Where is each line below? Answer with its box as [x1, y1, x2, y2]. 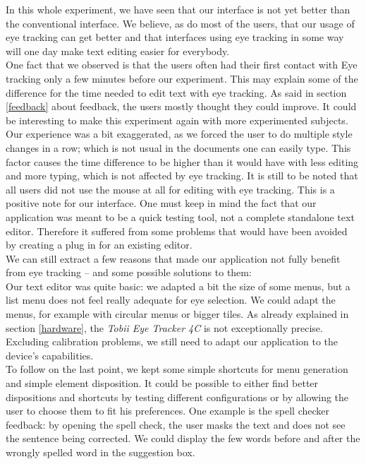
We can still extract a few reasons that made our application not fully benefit [6, 251, 341, 266]
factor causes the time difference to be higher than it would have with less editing [6, 154, 359, 169]
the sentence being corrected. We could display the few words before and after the [6, 431, 360, 446]
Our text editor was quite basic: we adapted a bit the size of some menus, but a [6, 278, 350, 293]
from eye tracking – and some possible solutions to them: [6, 265, 252, 280]
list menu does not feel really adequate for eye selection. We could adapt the [6, 292, 336, 307]
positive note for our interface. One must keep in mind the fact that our [6, 196, 317, 210]
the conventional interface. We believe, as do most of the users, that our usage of [6, 16, 355, 30]
